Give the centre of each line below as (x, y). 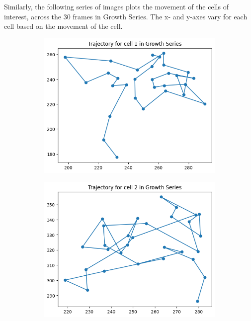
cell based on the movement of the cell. (63, 26)
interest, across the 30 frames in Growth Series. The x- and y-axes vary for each (126, 16)
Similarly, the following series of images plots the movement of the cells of (116, 6)
